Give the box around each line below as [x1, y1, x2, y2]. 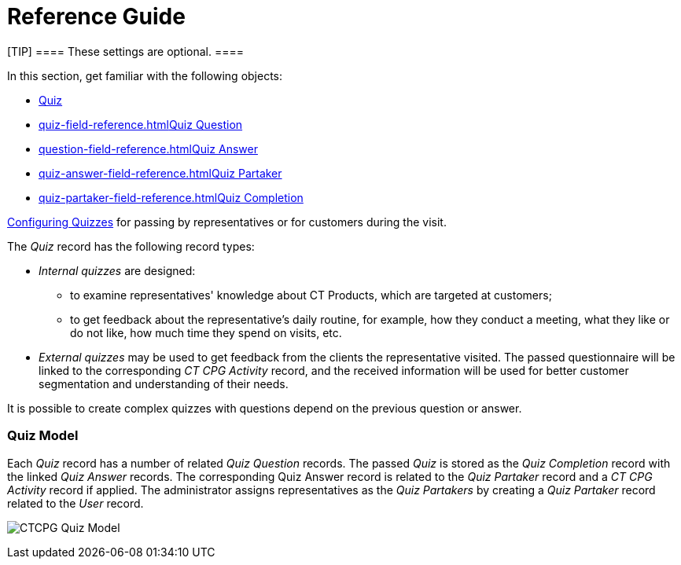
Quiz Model [7, 427, 79, 444]
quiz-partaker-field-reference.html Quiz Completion [39, 190, 304, 204]
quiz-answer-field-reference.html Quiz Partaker [39, 166, 282, 180]
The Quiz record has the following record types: [7, 239, 255, 253]
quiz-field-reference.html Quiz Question [39, 117, 243, 131]
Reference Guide [7, 3, 186, 30]
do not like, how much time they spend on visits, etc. [70, 325, 342, 339]
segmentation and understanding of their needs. [39, 376, 289, 391]
